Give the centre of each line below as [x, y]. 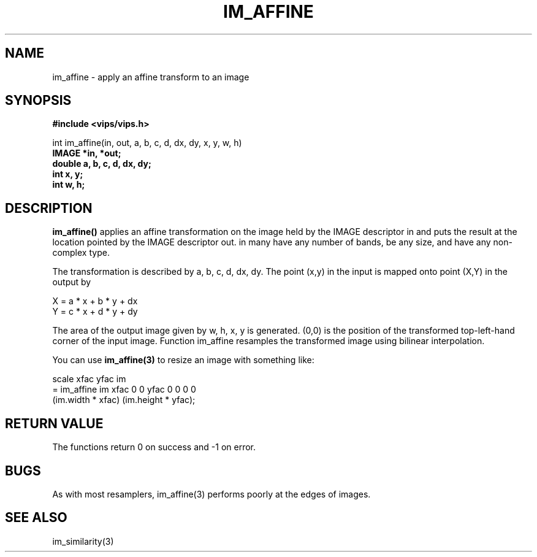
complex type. [81, 253]
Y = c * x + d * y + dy [95, 312]
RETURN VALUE [54, 423]
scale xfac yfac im [89, 379]
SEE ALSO [36, 518]
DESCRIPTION [49, 208]
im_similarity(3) [83, 541]
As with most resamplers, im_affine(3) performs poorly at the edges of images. [211, 494]
